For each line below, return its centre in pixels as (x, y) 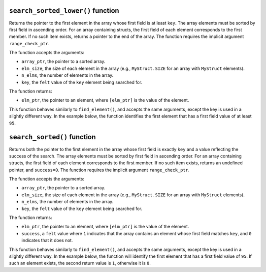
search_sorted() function (52, 137)
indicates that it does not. (47, 241)
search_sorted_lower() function (64, 11)
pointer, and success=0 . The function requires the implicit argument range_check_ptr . (99, 170)
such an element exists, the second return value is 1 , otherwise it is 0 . (80, 263)
